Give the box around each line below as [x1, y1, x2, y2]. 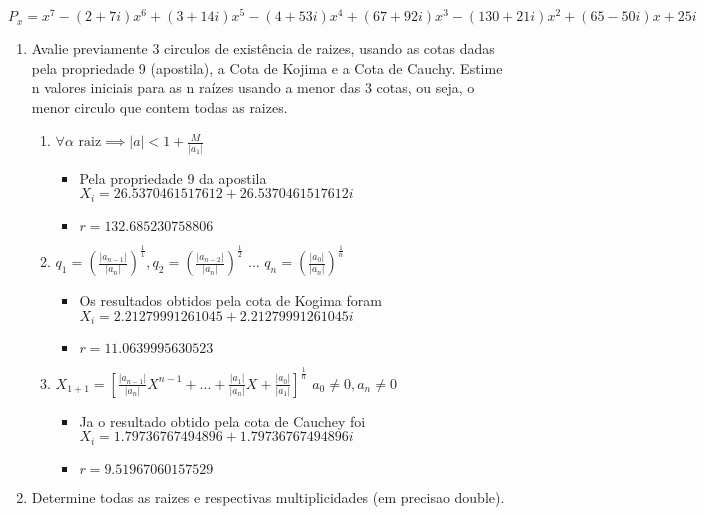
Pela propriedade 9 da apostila [79, 167, 267, 188]
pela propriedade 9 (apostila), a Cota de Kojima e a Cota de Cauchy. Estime [31, 57, 503, 78]
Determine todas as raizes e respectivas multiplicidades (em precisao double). [31, 486, 505, 507]
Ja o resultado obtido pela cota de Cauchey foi [79, 410, 366, 431]
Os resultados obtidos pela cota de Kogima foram [79, 290, 382, 311]
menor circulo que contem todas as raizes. [31, 96, 288, 117]
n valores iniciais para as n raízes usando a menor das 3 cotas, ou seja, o [31, 77, 475, 98]
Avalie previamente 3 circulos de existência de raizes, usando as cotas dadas [31, 38, 495, 59]
